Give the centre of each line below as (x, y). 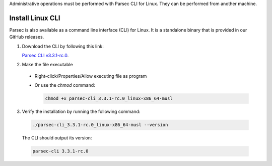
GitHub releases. (27, 37)
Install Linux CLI (35, 18)
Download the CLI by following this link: (63, 46)
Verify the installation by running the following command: (81, 112)
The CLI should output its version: (57, 138)
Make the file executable (47, 65)
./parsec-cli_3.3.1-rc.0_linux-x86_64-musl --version (100, 125)
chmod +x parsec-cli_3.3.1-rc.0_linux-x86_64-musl (109, 99)
